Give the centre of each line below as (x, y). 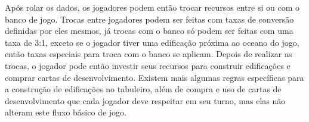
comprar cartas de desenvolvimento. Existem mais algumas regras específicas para (154, 77)
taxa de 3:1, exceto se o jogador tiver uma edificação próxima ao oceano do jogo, (152, 42)
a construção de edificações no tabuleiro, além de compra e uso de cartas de (143, 89)
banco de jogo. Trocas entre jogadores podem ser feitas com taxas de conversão (149, 19)
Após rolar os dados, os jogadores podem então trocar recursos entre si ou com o (152, 7)
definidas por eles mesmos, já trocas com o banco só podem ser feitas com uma (149, 31)
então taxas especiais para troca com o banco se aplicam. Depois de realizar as (149, 54)
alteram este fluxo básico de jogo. (66, 112)
